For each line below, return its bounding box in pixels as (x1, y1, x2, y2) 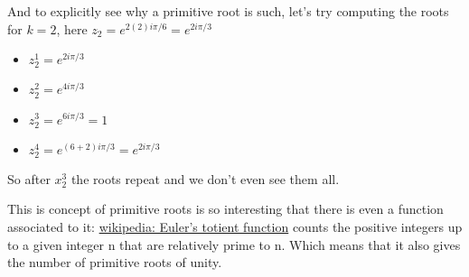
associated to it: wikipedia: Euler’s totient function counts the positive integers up (7, 217, 463, 235)
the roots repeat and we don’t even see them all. (70, 169, 340, 188)
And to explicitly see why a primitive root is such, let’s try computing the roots (7, 2, 449, 20)
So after (7, 169, 51, 188)
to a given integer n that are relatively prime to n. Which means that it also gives (7, 235, 461, 254)
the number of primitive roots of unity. (7, 253, 222, 272)
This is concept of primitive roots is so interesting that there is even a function (7, 199, 444, 218)
